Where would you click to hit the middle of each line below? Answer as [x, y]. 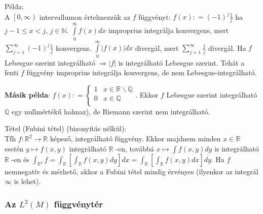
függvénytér [78, 204]
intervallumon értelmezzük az [85, 17]
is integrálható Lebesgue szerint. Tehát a [181, 62]
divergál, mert [157, 48]
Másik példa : [27, 94]
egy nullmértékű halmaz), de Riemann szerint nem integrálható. [111, 111]
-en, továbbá [135, 148]
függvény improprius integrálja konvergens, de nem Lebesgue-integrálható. [142, 72]
